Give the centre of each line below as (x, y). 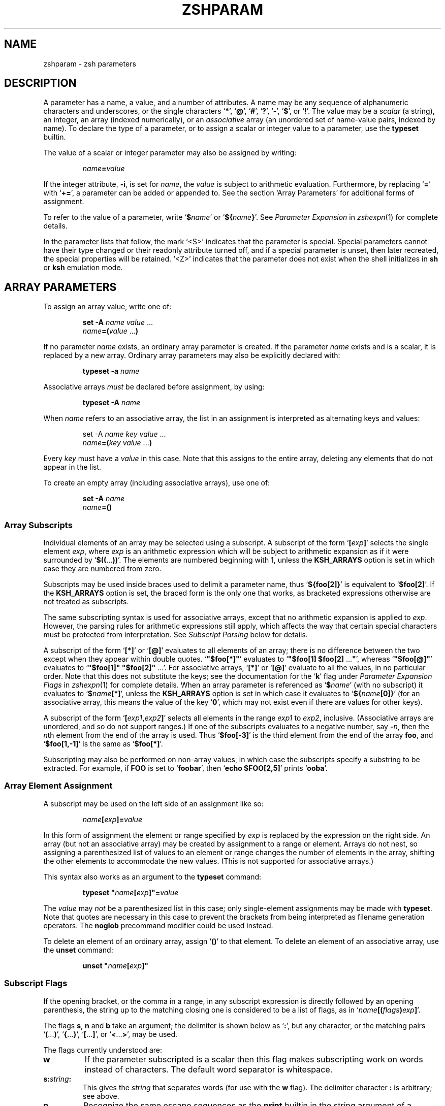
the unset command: (78, 950)
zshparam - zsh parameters (90, 63)
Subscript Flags (36, 983)
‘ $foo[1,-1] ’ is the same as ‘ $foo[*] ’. (103, 744)
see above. (101, 1096)
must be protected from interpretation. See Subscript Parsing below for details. (176, 635)
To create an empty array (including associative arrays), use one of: (157, 483)
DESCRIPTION (40, 83)
